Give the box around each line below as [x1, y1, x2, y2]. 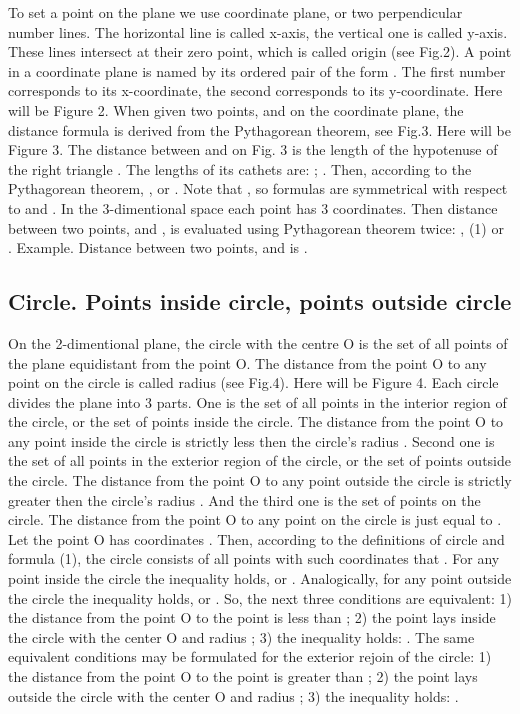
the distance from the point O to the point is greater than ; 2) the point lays [8, 666, 478, 687]
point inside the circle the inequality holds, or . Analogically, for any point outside [8, 568, 512, 589]
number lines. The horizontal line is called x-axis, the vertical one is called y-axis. [8, 21, 508, 42]
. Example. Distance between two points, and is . [8, 237, 308, 258]
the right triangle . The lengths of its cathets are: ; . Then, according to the [8, 158, 472, 179]
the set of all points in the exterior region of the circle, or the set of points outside [8, 450, 512, 471]
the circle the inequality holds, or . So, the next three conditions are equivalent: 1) [8, 587, 512, 608]
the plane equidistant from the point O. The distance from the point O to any [8, 352, 487, 373]
